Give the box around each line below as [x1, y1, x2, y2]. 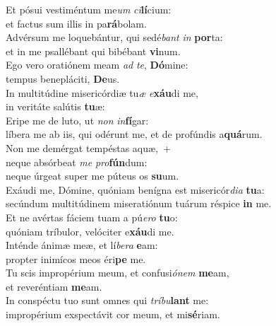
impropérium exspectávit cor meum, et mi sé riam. [6, 307, 220, 322]
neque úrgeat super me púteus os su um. [6, 168, 179, 183]
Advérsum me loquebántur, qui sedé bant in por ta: [6, 30, 223, 45]
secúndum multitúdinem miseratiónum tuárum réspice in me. [6, 196, 272, 211]
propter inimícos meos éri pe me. [6, 251, 146, 266]
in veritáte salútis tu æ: [6, 99, 105, 114]
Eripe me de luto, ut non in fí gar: [6, 112, 149, 127]
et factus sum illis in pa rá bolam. [6, 16, 147, 30]
